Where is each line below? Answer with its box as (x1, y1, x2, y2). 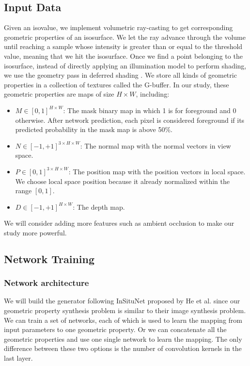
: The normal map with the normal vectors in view (80, 140, 231, 150)
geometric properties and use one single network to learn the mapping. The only (4, 333, 242, 344)
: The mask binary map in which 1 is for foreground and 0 (63, 105, 236, 115)
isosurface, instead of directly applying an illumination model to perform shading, (4, 60, 247, 70)
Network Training (4, 251, 95, 266)
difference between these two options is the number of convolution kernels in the (4, 343, 242, 353)
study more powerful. (4, 227, 67, 237)
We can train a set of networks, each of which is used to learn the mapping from (4, 315, 242, 325)
